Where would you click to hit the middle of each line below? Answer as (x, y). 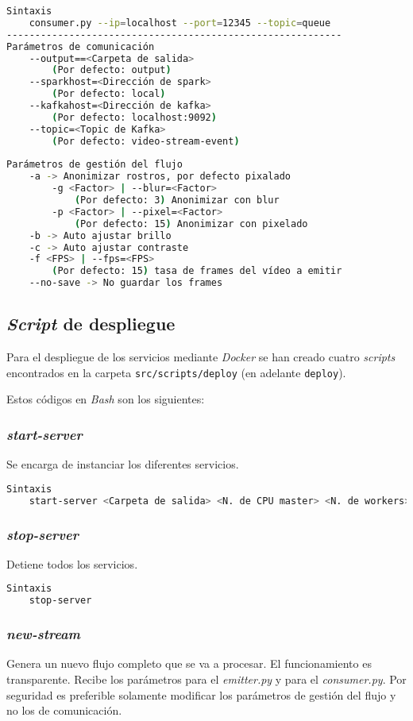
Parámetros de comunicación (81, 46)
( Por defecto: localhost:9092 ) (134, 117)
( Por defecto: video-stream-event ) (146, 141)
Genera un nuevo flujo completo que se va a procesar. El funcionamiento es (189, 663)
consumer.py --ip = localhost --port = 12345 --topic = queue (180, 23)
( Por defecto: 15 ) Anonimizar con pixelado (191, 224)
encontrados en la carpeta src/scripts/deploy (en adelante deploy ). (176, 372)
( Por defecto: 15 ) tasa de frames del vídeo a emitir (197, 271)
